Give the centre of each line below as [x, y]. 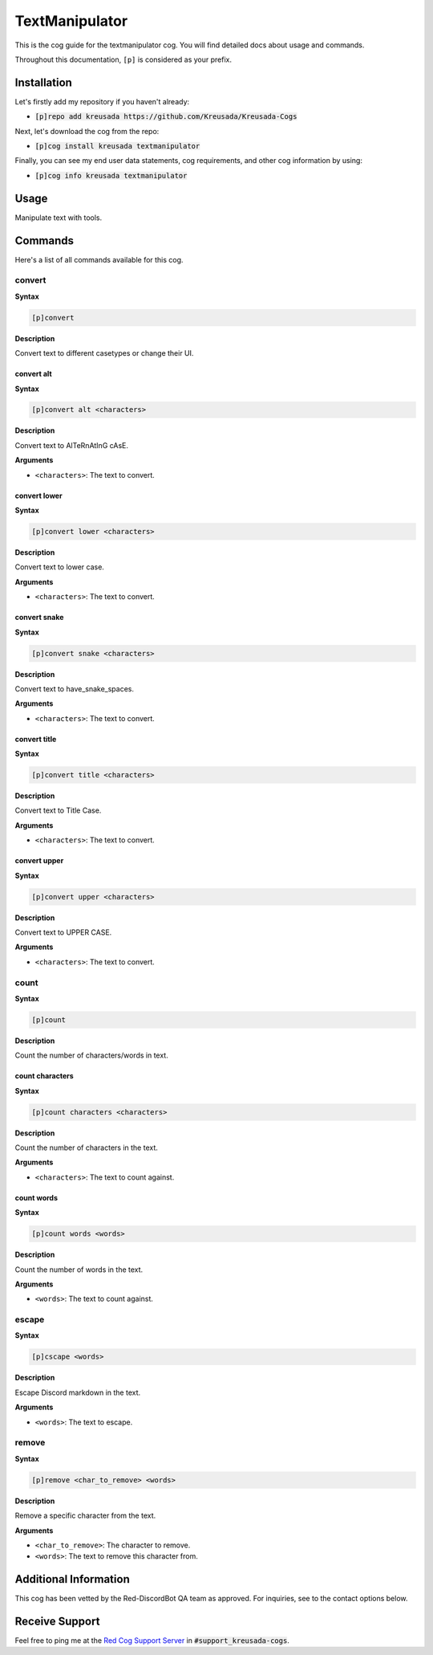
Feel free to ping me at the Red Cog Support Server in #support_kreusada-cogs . [152, 1641]
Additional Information [72, 1579]
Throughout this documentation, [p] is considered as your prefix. [123, 59]
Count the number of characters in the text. [86, 1147]
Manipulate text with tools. [59, 218]
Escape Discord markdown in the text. [78, 1392]
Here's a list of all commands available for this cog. [99, 259]
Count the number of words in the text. [79, 1270]
